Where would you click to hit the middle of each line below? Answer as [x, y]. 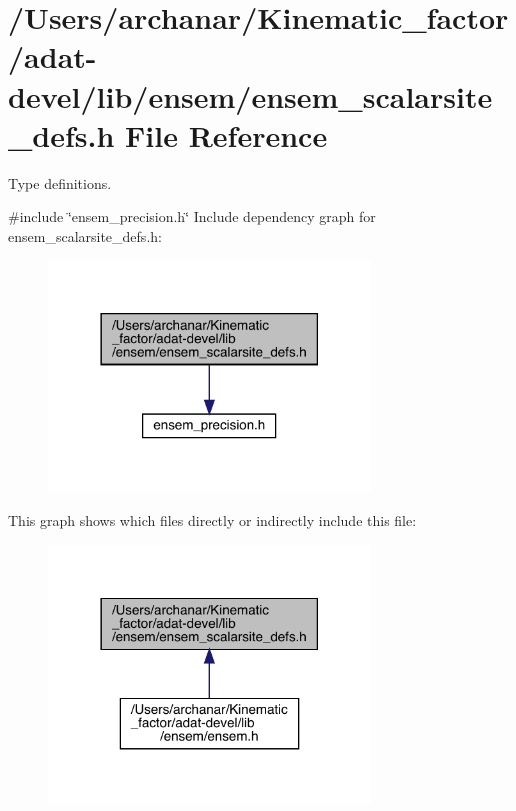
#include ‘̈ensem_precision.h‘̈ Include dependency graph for [192, 216]
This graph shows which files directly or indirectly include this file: [212, 519]
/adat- [52, 56]
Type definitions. [60, 182]
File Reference [226, 134]
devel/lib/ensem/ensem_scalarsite [250, 95]
